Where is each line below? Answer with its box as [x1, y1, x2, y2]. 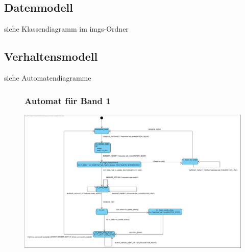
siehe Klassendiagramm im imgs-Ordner [4, 23, 129, 34]
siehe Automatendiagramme [4, 72, 91, 83]
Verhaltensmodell [4, 48, 98, 64]
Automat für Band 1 [24, 94, 111, 107]
